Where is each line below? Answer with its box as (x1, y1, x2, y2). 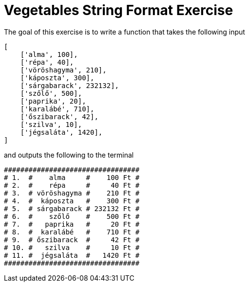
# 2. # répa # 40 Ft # (4, 181, 140, 189)
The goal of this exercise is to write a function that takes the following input (4, 27, 245, 36)
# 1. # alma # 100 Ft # (4, 173, 140, 181)
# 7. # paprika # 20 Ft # (4, 220, 140, 228)
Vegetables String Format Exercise (4, 2, 233, 18)
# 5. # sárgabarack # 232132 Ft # (4, 204, 140, 213)
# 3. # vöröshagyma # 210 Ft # (4, 189, 140, 197)
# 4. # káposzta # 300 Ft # (4, 197, 140, 205)
